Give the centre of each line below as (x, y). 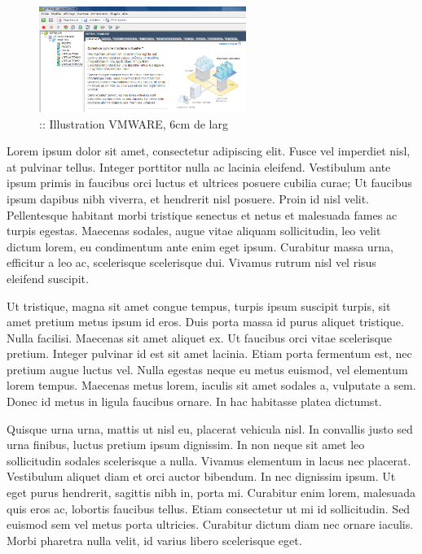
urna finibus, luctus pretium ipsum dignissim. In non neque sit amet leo (186, 445)
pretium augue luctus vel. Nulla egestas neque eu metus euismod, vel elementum (207, 369)
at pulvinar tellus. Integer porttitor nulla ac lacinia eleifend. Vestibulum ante (199, 166)
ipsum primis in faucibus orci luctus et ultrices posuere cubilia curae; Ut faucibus (209, 183)
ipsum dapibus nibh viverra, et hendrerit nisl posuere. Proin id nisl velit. (188, 198)
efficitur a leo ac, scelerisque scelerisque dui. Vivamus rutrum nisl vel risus (191, 262)
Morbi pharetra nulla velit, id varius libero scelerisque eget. (154, 540)
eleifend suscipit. (48, 278)
